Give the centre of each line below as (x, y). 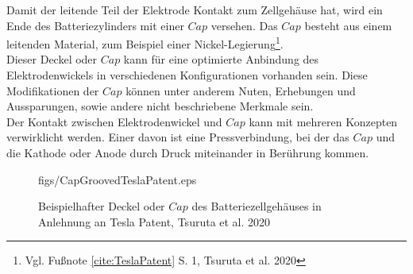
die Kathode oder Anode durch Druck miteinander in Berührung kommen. (188, 152)
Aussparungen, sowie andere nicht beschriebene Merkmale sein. (160, 106)
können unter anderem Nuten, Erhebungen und (241, 90)
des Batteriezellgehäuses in (257, 206)
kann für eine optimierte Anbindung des (221, 59)
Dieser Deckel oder (52, 59)
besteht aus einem (348, 25)
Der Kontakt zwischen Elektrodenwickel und (114, 121)
